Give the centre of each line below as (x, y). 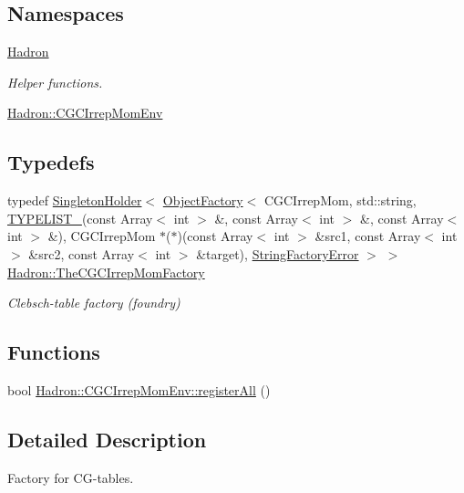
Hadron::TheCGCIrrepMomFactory (106, 272)
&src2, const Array (82, 253)
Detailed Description (107, 439)
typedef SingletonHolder (75, 200)
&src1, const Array (368, 236)
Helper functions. (55, 82)
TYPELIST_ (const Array (80, 218)
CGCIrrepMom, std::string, (340, 200)
